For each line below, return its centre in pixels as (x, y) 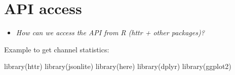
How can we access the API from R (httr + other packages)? (110, 32)
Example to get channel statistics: (57, 49)
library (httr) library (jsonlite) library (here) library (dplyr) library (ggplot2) (118, 66)
